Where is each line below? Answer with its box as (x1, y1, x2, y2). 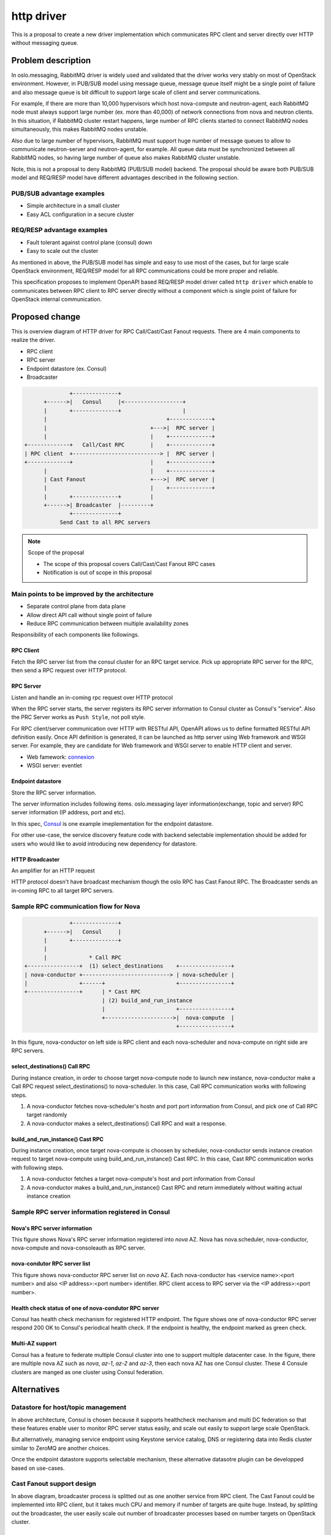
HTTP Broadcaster (11, 855, 60, 863)
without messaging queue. (11, 39, 79, 46)
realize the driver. (11, 336, 56, 344)
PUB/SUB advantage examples (11, 189, 105, 198)
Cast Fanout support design (11, 1480, 96, 1488)
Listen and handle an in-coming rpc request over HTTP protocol (11, 694, 173, 701)
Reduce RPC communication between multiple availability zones (26, 620, 189, 627)
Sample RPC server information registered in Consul (11, 1207, 170, 1216)
